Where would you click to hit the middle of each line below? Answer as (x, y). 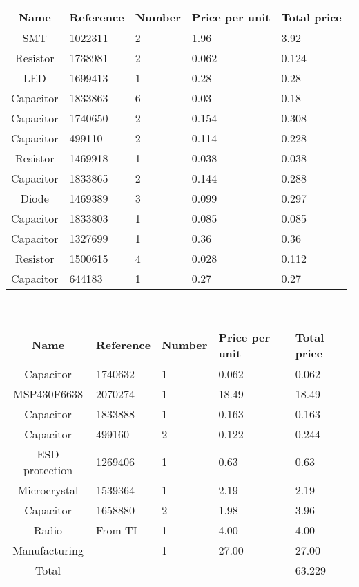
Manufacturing (48, 550)
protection (48, 469)
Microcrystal (48, 490)
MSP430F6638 (48, 393)
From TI (117, 530)
